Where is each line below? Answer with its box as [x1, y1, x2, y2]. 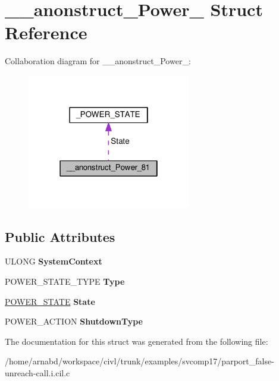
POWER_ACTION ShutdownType [5, 315, 143, 328]
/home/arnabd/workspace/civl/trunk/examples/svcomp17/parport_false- [5, 355, 274, 367]
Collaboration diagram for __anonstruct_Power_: [5, 55, 191, 67]
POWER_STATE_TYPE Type [5, 275, 125, 287]
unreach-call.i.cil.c [5, 366, 70, 379]
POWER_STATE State [5, 295, 95, 307]
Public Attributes [5, 227, 115, 245]
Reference [5, 20, 87, 45]
